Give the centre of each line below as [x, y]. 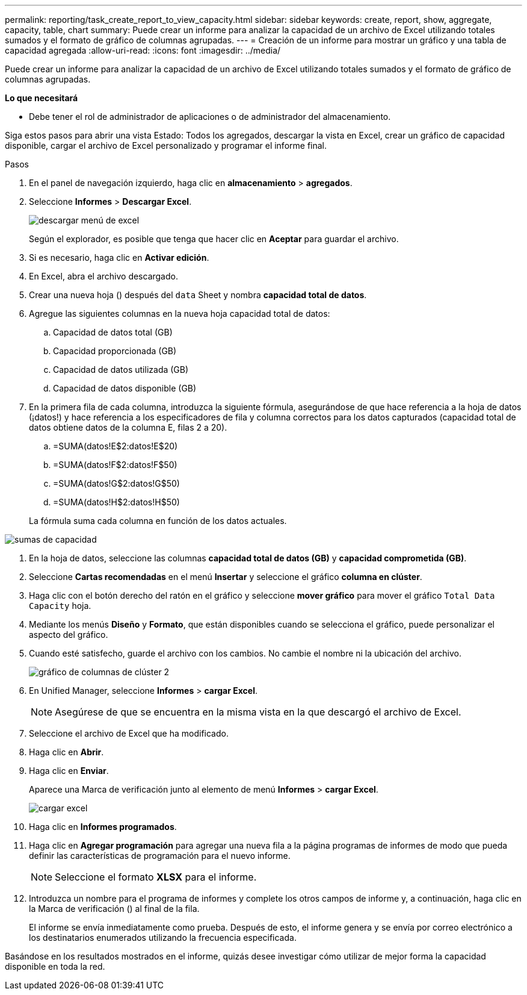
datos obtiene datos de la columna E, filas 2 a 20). [128, 427]
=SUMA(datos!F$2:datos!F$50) [115, 465]
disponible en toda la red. [55, 966]
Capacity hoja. [60, 606]
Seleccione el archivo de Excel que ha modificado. [129, 733]
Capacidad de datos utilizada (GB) [121, 370]
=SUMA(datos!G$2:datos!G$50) [116, 483]
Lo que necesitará [42, 98]
